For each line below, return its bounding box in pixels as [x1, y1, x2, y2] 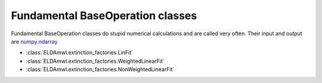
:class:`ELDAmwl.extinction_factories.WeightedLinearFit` [26, 57, 165, 64]
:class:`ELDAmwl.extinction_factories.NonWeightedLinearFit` [26, 66, 175, 73]
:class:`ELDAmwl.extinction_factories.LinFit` [26, 49, 134, 56]
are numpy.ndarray [11, 38, 58, 45]
